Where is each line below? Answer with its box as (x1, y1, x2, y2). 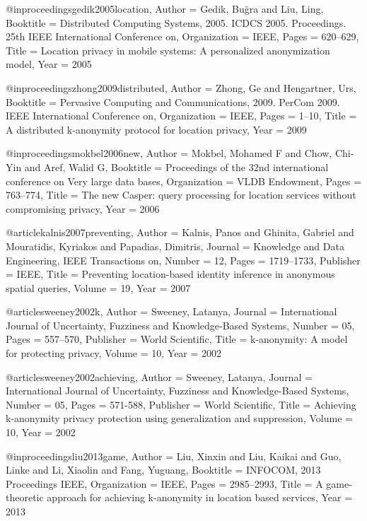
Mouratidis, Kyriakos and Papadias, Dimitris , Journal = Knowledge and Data (6, 238, 344, 253)
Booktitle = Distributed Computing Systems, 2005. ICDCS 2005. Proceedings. (6, 15, 346, 30)
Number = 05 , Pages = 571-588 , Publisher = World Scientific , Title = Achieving (6, 397, 356, 411)
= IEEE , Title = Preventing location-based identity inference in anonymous (6, 267, 335, 281)
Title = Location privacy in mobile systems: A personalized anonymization (6, 42, 330, 57)
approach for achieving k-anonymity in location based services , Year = (47, 490, 353, 505)
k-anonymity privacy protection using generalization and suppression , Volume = (6, 411, 353, 426)
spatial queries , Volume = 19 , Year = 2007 (6, 280, 191, 295)
